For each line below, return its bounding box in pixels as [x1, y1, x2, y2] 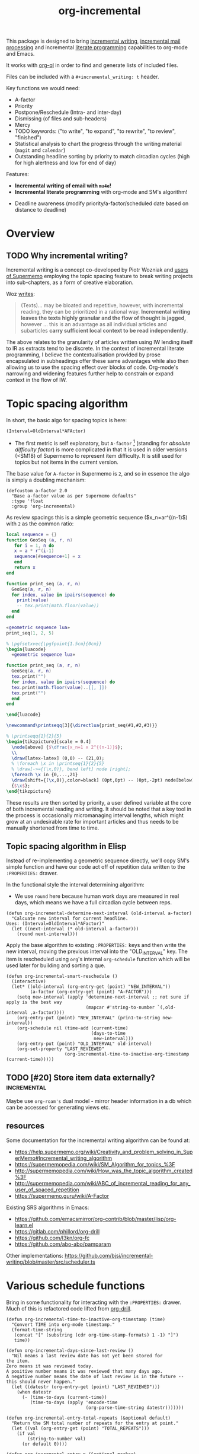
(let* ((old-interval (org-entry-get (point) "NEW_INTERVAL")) [11, 984, 171, 990]
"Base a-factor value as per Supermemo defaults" [11, 493, 136, 499]
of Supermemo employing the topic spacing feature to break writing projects [6, 273, 193, 280]
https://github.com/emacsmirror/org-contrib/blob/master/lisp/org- [14, 1215, 176, 1222]
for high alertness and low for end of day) [14, 159, 117, 167]
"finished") [14, 134, 41, 141]
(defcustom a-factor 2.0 [6, 487, 68, 493]
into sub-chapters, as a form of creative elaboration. [6, 279, 134, 286]
